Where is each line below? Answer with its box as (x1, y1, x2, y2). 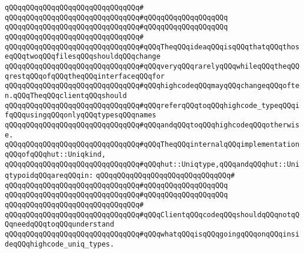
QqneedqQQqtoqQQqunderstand (5, 220, 115, 229)
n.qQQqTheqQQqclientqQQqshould (5, 91, 127, 100)
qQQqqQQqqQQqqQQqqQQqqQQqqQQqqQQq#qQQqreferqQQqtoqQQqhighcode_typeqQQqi (5, 101, 300, 110)
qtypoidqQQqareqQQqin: (5, 171, 93, 180)
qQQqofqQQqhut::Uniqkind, (5, 150, 106, 158)
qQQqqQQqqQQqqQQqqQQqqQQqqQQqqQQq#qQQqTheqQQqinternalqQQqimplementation (5, 140, 300, 149)
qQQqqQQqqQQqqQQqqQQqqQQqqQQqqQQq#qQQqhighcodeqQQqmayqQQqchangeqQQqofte (5, 82, 300, 90)
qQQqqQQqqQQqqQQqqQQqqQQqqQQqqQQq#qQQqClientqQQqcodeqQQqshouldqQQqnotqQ (5, 210, 300, 219)
